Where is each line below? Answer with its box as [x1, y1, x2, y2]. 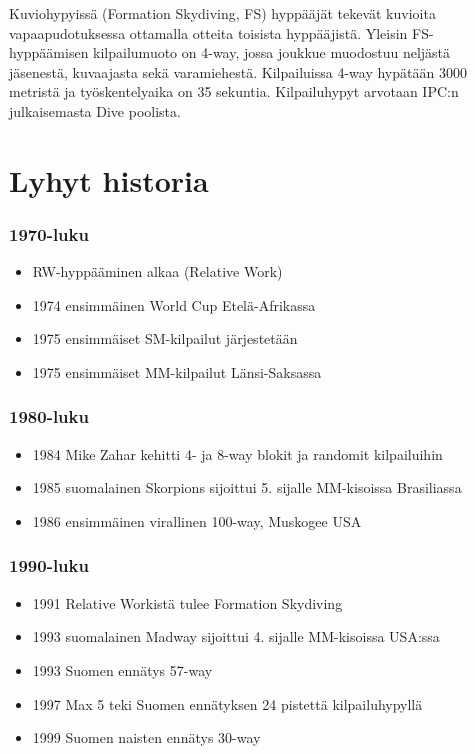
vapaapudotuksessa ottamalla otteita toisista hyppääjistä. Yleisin [9, 22, 408, 43]
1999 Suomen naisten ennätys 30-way [32, 727, 261, 748]
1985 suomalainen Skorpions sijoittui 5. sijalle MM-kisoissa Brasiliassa [32, 477, 462, 498]
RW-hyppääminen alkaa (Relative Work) [32, 261, 283, 282]
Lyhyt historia [9, 159, 209, 200]
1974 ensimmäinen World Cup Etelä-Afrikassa [32, 294, 316, 315]
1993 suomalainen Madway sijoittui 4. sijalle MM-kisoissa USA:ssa [32, 626, 440, 647]
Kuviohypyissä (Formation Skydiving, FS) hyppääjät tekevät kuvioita [9, 3, 436, 23]
